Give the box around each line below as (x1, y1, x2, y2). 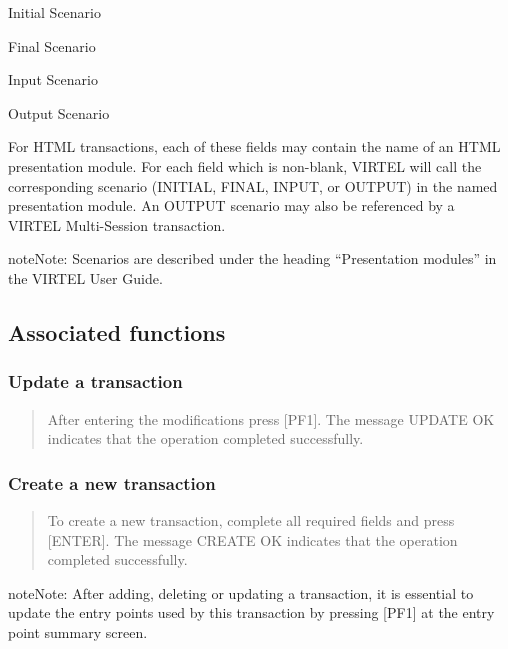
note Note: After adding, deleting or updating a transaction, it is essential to (8, 582, 474, 603)
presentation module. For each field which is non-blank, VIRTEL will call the (8, 155, 482, 176)
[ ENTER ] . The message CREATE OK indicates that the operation (47, 529, 458, 550)
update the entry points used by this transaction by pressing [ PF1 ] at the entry (8, 602, 495, 623)
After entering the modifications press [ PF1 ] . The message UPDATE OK (47, 408, 495, 429)
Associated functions (8, 316, 226, 347)
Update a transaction (8, 369, 183, 394)
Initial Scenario (8, 2, 102, 22)
